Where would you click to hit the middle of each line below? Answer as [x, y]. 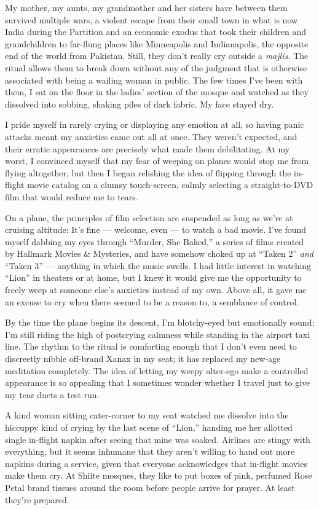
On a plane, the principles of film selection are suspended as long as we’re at [149, 217]
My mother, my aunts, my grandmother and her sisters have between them [146, 7]
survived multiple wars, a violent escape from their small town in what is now [152, 19]
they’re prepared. [37, 499]
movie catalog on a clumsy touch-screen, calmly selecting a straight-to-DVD [170, 185]
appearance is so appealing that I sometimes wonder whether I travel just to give [158, 382]
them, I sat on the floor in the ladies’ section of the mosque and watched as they [157, 92]
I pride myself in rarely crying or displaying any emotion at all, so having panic [155, 124]
